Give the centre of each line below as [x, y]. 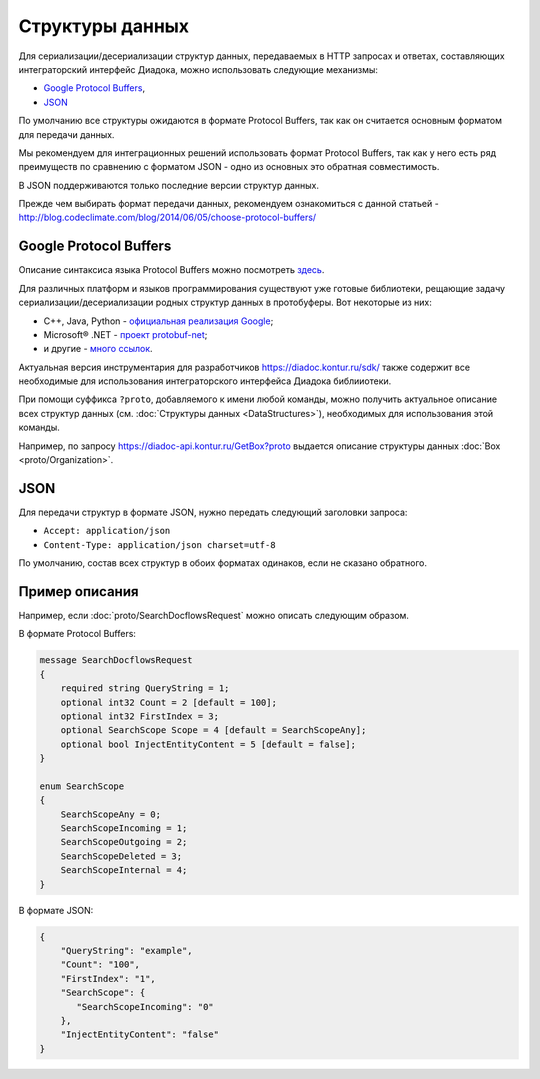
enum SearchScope [82, 786]
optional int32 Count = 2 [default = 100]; [168, 702]
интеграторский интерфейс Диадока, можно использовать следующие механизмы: [198, 69]
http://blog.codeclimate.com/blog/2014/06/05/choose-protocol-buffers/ [167, 217]
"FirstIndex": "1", [108, 978]
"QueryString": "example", [127, 951]
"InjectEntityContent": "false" [140, 1034]
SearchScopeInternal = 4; [124, 870]
